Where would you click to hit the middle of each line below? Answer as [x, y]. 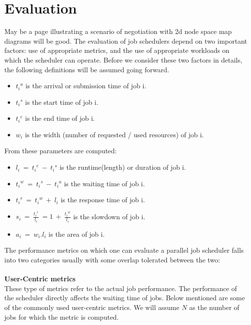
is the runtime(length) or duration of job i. [123, 167]
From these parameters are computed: [61, 151]
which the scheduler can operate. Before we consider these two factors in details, [123, 59]
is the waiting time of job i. [104, 183]
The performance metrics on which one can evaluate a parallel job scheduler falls [124, 250]
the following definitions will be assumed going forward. [87, 69]
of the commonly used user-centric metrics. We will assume [92, 307]
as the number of [214, 307]
